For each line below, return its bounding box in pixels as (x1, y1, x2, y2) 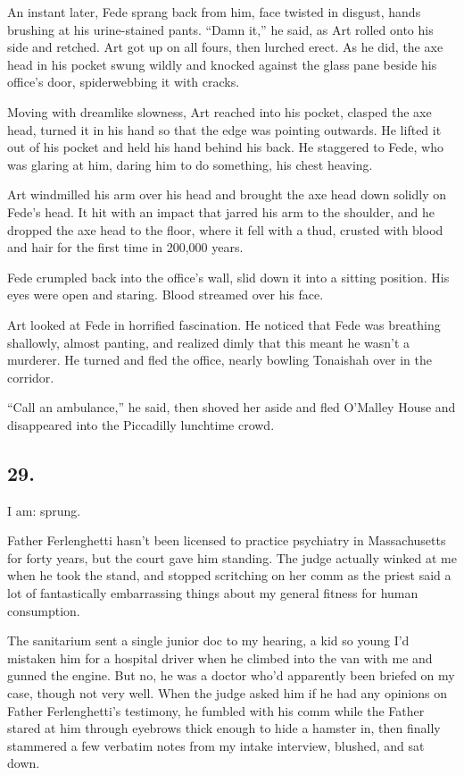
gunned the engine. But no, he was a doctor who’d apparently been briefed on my (7, 666, 455, 685)
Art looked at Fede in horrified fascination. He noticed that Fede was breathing (7, 315, 441, 333)
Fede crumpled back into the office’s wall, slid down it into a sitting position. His (7, 267, 450, 286)
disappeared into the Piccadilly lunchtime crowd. (7, 415, 275, 434)
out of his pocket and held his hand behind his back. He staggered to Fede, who (7, 138, 444, 156)
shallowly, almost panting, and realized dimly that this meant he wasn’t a (7, 333, 410, 351)
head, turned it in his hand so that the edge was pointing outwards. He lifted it (7, 120, 442, 139)
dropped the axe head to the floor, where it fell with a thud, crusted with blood (7, 220, 443, 239)
